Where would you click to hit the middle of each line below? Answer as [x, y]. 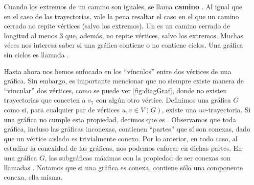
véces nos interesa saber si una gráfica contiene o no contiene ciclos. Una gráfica [124, 45]
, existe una [179, 109]
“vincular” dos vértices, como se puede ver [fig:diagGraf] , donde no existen [115, 90]
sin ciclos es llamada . [36, 54]
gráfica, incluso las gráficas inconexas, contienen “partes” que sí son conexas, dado [127, 129]
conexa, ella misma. [33, 177]
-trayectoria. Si [228, 109]
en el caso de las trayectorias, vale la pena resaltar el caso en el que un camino [122, 16]
